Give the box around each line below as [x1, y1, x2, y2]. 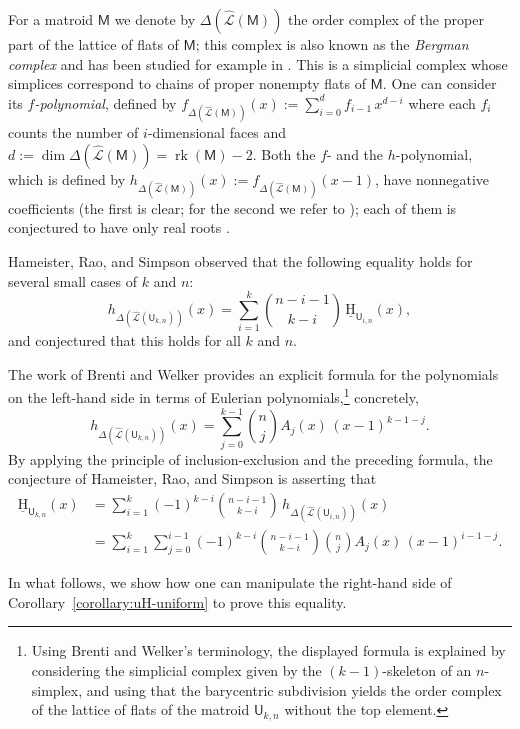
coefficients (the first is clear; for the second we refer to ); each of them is [8, 197, 457, 218]
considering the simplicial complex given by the [31, 660, 322, 681]
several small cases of [8, 270, 138, 291]
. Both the [252, 143, 316, 164]
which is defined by [8, 168, 126, 189]
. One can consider [382, 73, 497, 94]
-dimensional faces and [147, 121, 287, 142]
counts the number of [8, 121, 139, 142]
